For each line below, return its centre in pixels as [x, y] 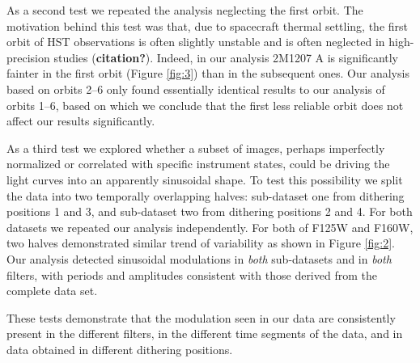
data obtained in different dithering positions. [120, 349]
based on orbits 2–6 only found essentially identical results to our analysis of [196, 89]
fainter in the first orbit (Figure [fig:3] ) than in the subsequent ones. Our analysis [208, 73]
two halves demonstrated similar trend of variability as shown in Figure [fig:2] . [201, 243]
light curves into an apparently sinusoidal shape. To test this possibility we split [205, 179]
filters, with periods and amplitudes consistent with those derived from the [192, 274]
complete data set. [52, 291]
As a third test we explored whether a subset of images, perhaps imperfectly [196, 148]
